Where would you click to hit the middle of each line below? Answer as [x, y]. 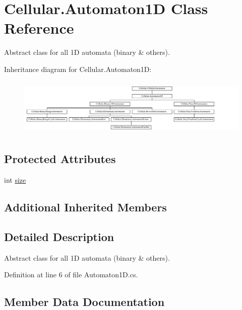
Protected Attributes [60, 159]
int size [15, 180]
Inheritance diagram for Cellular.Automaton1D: [78, 69]
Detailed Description [59, 236]
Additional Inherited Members [85, 207]
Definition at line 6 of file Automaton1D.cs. [71, 275]
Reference [39, 28]
